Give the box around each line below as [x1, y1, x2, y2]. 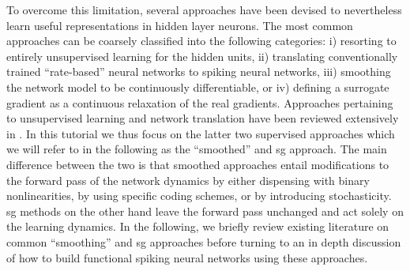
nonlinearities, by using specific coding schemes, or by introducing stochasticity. [6, 187, 392, 204]
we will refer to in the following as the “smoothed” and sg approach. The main [6, 141, 387, 157]
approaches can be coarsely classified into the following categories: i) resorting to [6, 32, 397, 49]
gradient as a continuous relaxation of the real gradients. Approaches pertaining [6, 94, 393, 111]
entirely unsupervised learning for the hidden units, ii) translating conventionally [6, 47, 398, 64]
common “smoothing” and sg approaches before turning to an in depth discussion [6, 233, 401, 250]
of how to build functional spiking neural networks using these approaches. [6, 249, 368, 265]
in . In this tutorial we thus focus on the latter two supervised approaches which [6, 125, 395, 141]
